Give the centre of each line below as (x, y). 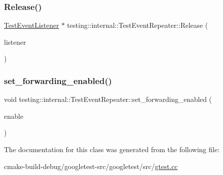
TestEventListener (32, 25)
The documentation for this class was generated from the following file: (112, 149)
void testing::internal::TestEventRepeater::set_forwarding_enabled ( (108, 99)
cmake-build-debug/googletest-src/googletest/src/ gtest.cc (91, 166)
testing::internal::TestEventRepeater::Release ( (138, 25)
